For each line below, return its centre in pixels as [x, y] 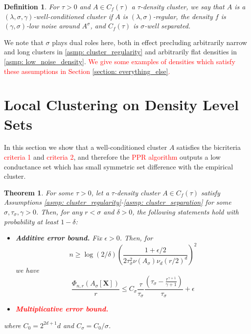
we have [27, 270]
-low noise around [53, 26]
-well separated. [168, 26]
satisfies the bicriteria [209, 147]
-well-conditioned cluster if [73, 16]
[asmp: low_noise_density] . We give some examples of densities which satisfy [120, 61]
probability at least [31, 221]
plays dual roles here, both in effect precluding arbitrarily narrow [149, 42]
